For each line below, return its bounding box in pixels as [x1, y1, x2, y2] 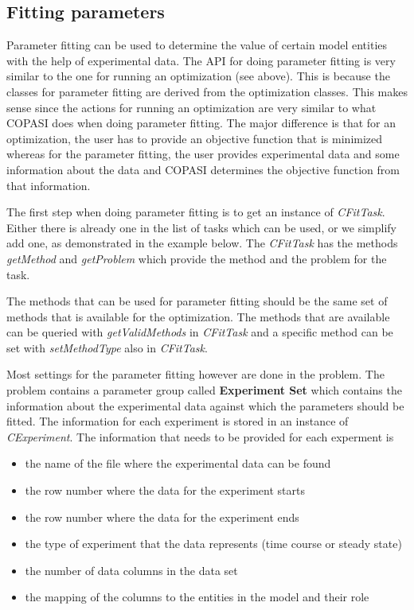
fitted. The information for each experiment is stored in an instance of [6, 413, 349, 429]
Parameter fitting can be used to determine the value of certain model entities [6, 37, 388, 53]
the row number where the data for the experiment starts [25, 482, 305, 499]
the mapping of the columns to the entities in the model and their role [25, 589, 369, 605]
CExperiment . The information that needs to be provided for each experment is [6, 428, 394, 445]
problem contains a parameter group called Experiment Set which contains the [6, 382, 402, 398]
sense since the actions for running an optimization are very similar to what [6, 99, 377, 115]
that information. [6, 177, 91, 193]
